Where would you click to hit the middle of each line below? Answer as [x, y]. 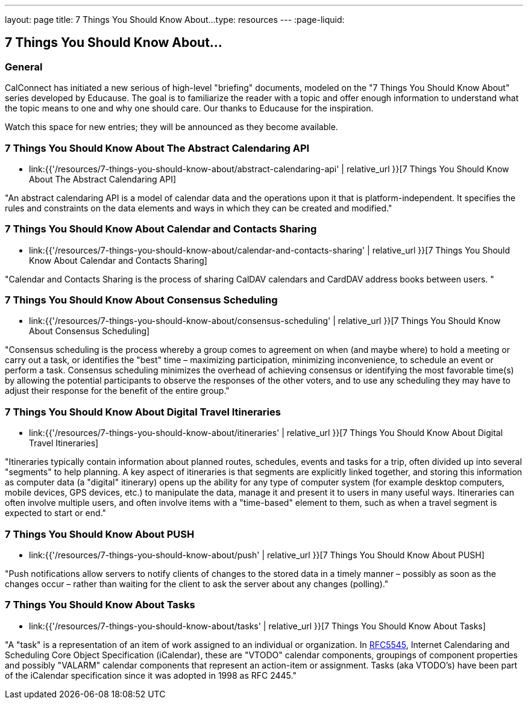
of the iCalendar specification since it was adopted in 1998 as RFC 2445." [151, 675]
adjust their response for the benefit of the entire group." [117, 391]
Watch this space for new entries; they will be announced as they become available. [171, 127]
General [24, 67]
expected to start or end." [56, 513]
